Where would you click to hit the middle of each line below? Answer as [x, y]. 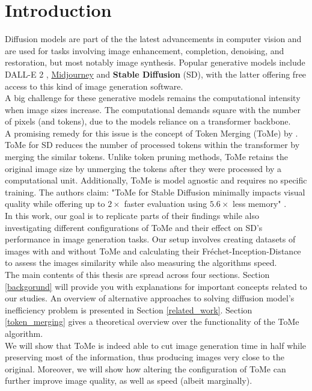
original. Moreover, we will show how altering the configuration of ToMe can [145, 368]
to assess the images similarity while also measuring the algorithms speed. [141, 263]
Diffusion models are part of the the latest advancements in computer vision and [153, 39]
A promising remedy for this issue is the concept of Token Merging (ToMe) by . [151, 133]
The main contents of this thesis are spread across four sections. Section [137, 274]
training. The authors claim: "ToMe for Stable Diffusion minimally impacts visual [155, 192]
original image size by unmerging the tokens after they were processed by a [143, 168]
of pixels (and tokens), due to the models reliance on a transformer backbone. [148, 121]
